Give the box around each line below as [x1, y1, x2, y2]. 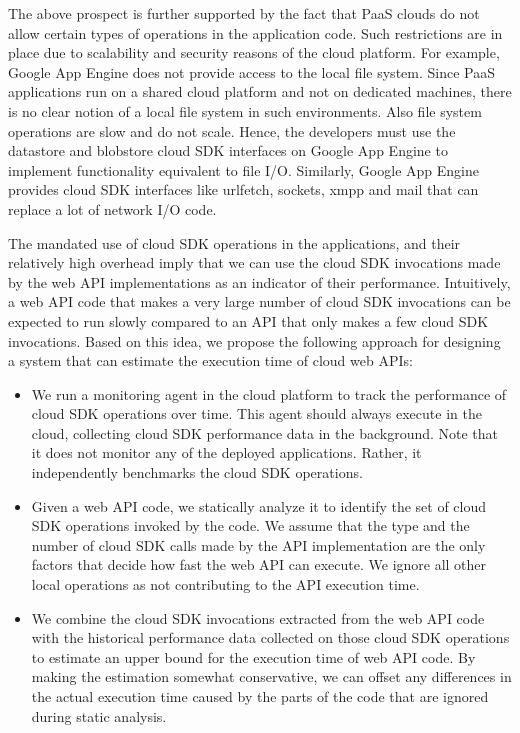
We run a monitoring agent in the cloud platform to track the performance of [31, 383, 507, 404]
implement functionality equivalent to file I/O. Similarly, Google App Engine [8, 159, 479, 180]
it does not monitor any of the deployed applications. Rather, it [31, 442, 422, 463]
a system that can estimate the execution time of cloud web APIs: [8, 350, 413, 371]
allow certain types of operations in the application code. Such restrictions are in [8, 22, 503, 43]
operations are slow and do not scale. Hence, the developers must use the [8, 120, 456, 141]
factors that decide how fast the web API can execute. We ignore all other [31, 554, 487, 575]
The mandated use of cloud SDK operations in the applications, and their [8, 232, 461, 253]
